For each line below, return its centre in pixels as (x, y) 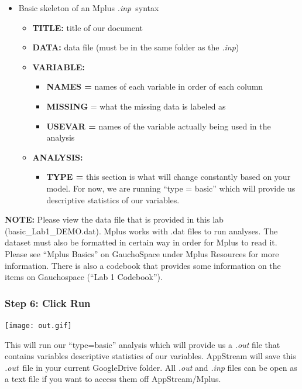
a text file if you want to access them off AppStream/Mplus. (113, 379)
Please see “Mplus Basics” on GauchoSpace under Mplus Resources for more (142, 253)
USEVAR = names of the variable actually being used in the (159, 126)
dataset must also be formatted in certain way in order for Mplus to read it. (141, 242)
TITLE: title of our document (87, 27)
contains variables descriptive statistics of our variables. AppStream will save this (150, 356)
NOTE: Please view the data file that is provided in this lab (114, 219)
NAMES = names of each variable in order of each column (155, 86)
